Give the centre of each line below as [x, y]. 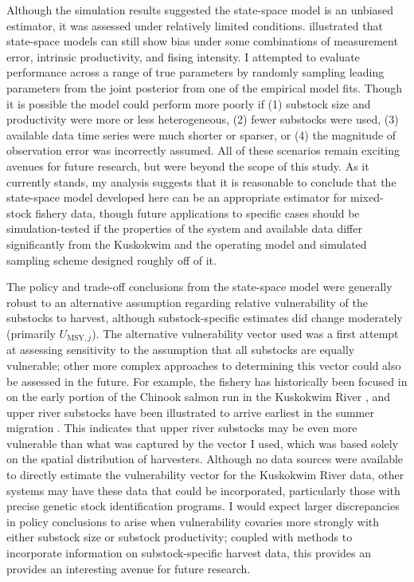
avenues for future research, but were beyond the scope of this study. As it [188, 165]
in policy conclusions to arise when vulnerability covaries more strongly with [193, 521]
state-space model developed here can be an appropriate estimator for [177, 197]
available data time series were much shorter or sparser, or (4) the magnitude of [201, 134]
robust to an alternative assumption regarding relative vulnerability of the [187, 302]
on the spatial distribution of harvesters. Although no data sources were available [205, 459]
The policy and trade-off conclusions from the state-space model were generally [199, 287]
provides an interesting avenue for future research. [129, 568]
